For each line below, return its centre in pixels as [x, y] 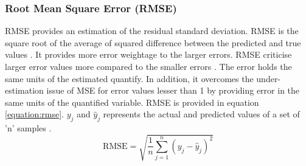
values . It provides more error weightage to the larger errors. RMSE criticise [148, 54]
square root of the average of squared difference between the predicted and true [153, 42]
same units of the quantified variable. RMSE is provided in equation [132, 102]
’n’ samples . [28, 128]
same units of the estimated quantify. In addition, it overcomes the [129, 78]
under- [269, 78]
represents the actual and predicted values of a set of [201, 114]
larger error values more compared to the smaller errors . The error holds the [148, 66]
